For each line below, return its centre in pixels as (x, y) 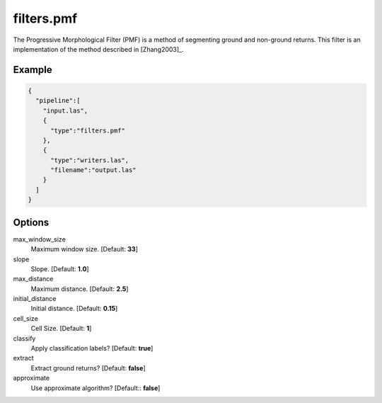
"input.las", (65, 110)
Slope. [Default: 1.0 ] (60, 268)
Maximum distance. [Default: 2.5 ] (80, 289)
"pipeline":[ (58, 101)
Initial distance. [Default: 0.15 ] (74, 309)
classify (24, 338)
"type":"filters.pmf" (88, 130)
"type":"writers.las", (90, 160)
